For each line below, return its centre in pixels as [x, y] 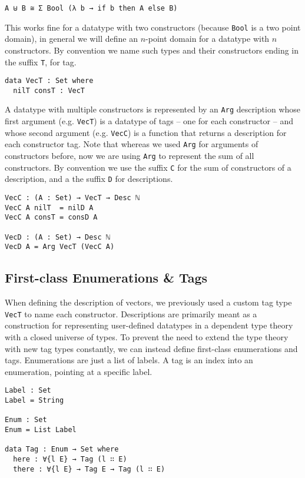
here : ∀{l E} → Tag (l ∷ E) [70, 459]
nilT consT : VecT [49, 90]
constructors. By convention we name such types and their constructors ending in [152, 50]
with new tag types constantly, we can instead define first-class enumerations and [151, 348]
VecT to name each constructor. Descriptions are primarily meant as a [131, 313]
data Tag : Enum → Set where [62, 449]
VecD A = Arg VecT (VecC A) [60, 247]
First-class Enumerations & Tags [106, 278]
